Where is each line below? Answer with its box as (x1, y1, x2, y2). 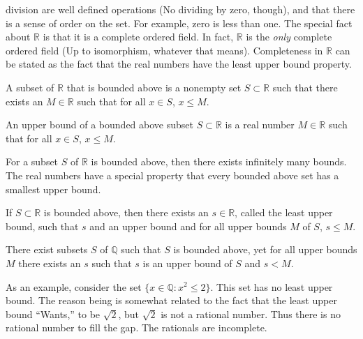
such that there (272, 80, 338, 94)
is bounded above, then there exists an (43, 205, 209, 220)
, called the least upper (235, 205, 333, 220)
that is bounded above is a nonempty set (66, 80, 242, 94)
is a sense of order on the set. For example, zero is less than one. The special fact (6, 15, 353, 30)
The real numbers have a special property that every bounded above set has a (6, 167, 339, 182)
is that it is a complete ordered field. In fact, (43, 29, 234, 44)
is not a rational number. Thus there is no (161, 306, 341, 321)
